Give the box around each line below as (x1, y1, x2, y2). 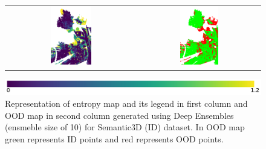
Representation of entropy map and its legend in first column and (5, 97, 248, 109)
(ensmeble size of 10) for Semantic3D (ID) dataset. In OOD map (5, 121, 245, 133)
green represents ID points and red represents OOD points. (5, 132, 224, 145)
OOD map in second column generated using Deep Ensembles (5, 109, 234, 121)
